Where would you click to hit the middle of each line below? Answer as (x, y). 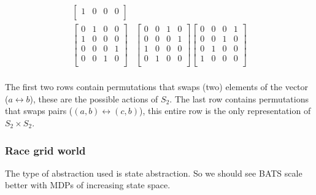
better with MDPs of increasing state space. (88, 185)
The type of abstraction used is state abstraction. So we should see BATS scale (154, 173)
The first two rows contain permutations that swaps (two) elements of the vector (157, 87)
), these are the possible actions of (94, 98)
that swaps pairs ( (39, 111)
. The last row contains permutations (239, 98)
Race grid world (45, 150)
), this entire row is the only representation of (225, 111)
